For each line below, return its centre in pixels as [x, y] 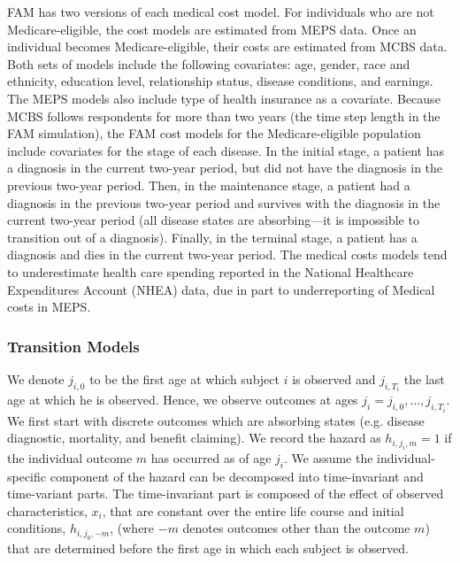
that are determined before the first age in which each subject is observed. [208, 548]
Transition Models [73, 346]
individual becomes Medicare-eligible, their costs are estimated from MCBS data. [227, 46]
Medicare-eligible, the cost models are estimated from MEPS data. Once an [212, 29]
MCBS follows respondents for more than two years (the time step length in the [224, 116]
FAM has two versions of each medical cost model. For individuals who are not [221, 12]
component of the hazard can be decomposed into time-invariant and [237, 476]
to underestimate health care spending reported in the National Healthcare [211, 271]
